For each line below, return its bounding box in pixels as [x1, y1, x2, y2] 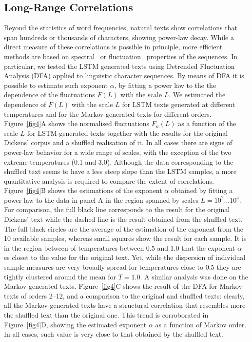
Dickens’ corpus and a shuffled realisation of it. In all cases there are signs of [4, 137, 233, 148]
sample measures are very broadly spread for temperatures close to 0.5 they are [4, 262, 241, 272]
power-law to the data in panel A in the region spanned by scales [4, 194, 198, 205]
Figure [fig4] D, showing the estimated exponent [4, 319, 147, 329]
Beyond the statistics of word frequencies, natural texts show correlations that [4, 22, 237, 33]
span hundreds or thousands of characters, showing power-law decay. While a [4, 32, 234, 42]
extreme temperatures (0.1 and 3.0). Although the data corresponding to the [4, 156, 233, 167]
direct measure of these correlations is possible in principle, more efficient [4, 42, 223, 52]
